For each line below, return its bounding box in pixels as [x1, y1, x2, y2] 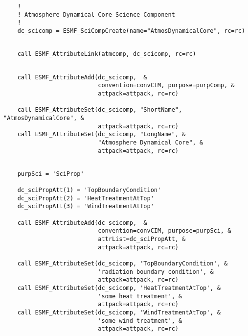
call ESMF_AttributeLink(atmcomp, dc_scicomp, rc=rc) [17, 50, 196, 58]
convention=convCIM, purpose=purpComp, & [98, 82, 235, 89]
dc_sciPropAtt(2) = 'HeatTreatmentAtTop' [17, 194, 154, 202]
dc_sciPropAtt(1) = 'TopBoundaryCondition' [17, 187, 161, 194]
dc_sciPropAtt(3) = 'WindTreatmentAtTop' [17, 203, 154, 210]
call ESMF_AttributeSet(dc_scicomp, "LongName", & [17, 131, 186, 138]
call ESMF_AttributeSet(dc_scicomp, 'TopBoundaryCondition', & [17, 260, 228, 267]
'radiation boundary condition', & [98, 268, 214, 275]
